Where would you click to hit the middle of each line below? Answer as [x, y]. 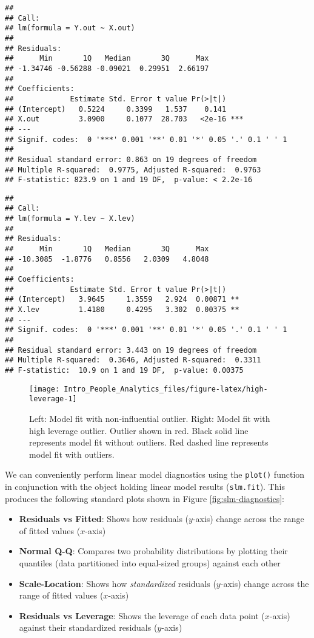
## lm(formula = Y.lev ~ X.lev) [70, 219]
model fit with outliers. [72, 454]
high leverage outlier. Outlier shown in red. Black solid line [139, 430]
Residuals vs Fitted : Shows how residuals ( [104, 519]
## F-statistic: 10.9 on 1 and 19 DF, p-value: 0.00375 [124, 370]
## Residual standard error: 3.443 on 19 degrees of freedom [131, 350]
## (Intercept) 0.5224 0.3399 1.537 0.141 [116, 109]
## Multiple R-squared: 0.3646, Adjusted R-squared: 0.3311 [133, 360]
